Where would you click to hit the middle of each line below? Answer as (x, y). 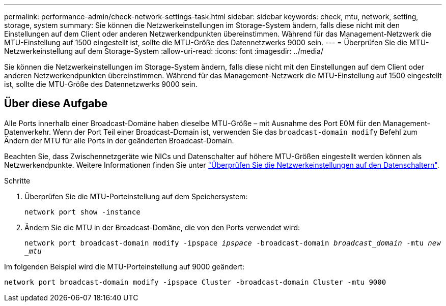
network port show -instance (82, 212)
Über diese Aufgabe (56, 104)
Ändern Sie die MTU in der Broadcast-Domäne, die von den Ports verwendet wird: (162, 227)
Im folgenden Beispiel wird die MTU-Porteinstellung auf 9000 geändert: (124, 266)
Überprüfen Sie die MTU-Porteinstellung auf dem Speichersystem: (136, 196)
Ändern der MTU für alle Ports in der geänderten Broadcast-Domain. (119, 140)
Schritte (17, 180)
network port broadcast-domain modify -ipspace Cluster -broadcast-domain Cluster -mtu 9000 (195, 282)
